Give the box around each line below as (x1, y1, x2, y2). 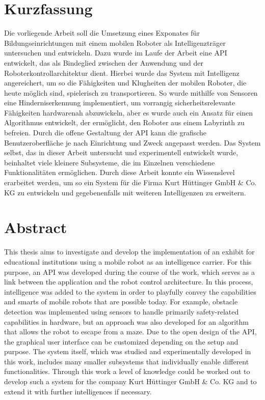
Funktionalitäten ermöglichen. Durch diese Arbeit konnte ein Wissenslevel (4, 167, 235, 178)
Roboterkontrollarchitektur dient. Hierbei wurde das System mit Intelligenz (4, 67, 240, 78)
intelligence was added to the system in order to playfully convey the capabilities (4, 286, 256, 297)
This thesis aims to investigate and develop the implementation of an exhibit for (4, 246, 255, 257)
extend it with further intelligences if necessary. (4, 386, 152, 396)
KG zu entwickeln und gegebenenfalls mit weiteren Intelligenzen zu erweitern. (4, 187, 246, 197)
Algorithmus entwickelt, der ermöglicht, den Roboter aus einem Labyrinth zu (4, 117, 245, 128)
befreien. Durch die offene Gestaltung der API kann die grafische (4, 127, 207, 138)
